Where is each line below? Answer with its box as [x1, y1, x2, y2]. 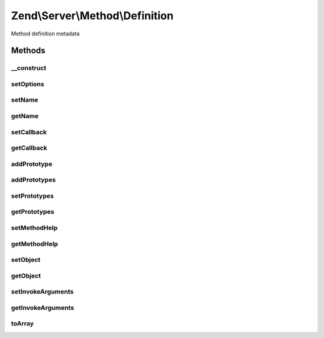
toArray [11, 319, 34, 328]
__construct [11, 64, 47, 72]
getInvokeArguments [11, 303, 74, 312]
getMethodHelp [11, 240, 58, 248]
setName [11, 96, 38, 104]
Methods [11, 46, 46, 56]
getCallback [11, 144, 47, 152]
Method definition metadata [11, 30, 80, 37]
